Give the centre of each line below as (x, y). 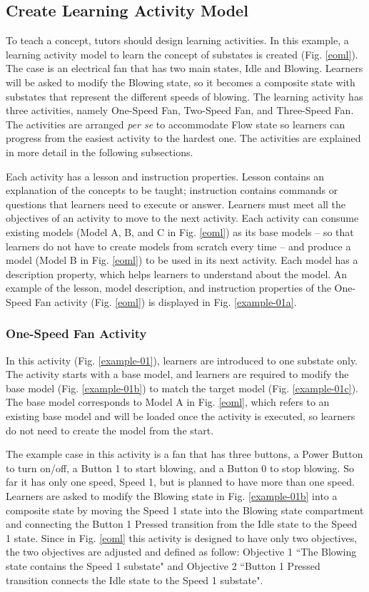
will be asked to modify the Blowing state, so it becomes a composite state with (181, 82)
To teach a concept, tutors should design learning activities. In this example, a (177, 40)
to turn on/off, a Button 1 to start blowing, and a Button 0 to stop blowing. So (180, 468)
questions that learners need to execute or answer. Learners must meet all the (176, 204)
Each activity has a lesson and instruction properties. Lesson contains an (165, 176)
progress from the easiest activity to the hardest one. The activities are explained (183, 138)
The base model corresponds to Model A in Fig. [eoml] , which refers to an (168, 402)
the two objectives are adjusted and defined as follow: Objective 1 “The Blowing (181, 552)
